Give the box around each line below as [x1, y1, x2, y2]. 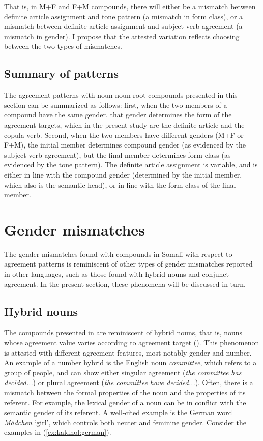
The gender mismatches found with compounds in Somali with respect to [4, 248, 232, 259]
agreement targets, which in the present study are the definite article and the [4, 119, 245, 130]
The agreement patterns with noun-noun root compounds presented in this [4, 90, 238, 100]
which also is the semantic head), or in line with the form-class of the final [4, 179, 236, 190]
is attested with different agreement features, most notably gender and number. [4, 347, 252, 358]
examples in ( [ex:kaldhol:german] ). [4, 427, 111, 437]
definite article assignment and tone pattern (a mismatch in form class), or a [4, 11, 243, 21]
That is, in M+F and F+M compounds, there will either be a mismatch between [4, 1, 256, 11]
